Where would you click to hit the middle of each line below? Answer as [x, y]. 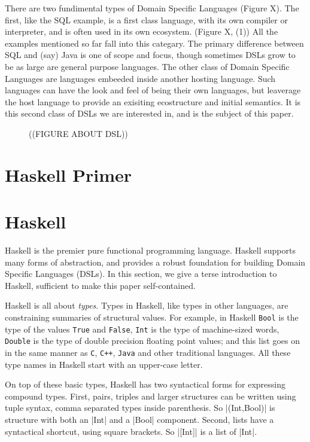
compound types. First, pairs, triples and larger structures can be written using [151, 396]
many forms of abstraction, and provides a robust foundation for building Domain [155, 262]
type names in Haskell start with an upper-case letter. [104, 364]
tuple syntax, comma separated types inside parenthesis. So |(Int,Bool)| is [140, 408]
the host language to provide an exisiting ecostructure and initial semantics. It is [153, 101]
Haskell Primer [69, 174]
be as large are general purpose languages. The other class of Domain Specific [147, 66]
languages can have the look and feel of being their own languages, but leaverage [153, 90]
